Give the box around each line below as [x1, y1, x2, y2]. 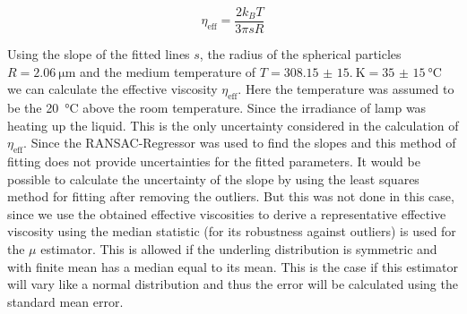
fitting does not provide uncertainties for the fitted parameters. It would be [7, 152, 420, 171]
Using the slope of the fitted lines [7, 45, 190, 64]
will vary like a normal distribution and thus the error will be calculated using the [7, 275, 458, 293]
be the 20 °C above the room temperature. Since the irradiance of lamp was [7, 98, 427, 117]
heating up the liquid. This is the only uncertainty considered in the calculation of [7, 115, 459, 134]
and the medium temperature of [80, 62, 256, 81]
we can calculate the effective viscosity [7, 80, 218, 98]
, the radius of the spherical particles [199, 45, 402, 64]
